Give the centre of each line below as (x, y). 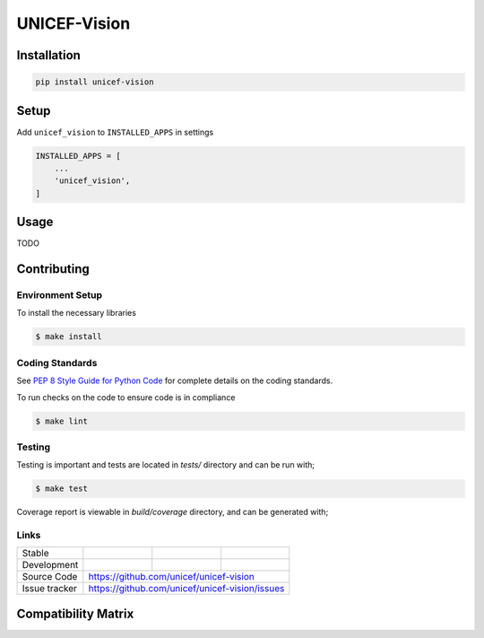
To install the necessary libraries (76, 313)
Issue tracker (50, 589)
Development (50, 565)
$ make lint (62, 421)
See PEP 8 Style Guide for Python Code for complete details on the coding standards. (175, 380)
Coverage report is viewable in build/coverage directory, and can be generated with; (173, 512)
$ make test (62, 489)
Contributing (53, 269)
